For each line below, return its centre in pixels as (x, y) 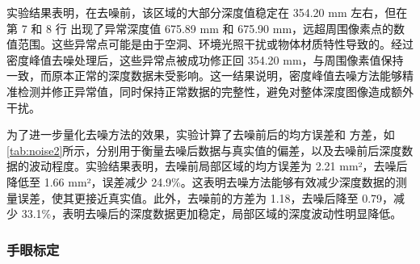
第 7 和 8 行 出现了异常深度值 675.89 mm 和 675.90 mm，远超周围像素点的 (200, 28)
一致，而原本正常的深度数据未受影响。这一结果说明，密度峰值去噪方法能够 (204, 75)
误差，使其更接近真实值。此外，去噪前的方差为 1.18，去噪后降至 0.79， (206, 197)
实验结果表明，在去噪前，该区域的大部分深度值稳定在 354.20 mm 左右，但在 (207, 12)
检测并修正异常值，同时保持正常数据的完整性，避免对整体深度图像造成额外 (215, 91)
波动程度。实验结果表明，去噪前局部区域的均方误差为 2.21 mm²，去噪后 (218, 166)
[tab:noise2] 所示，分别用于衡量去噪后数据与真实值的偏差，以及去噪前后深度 (204, 150)
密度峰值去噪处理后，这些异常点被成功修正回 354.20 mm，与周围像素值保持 (205, 59)
